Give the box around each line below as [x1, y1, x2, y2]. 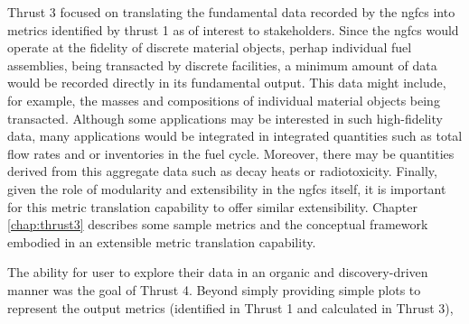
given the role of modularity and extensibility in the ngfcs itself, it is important [7, 179, 446, 198]
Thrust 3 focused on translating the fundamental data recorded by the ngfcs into [7, 3, 455, 21]
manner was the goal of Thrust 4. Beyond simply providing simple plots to [7, 280, 421, 299]
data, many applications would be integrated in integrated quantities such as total [7, 126, 463, 145]
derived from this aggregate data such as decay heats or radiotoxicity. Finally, [7, 162, 437, 181]
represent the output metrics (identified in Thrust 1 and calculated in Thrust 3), [7, 298, 454, 317]
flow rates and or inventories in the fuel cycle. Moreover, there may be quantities [7, 143, 455, 162]
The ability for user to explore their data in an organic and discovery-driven [7, 263, 428, 282]
